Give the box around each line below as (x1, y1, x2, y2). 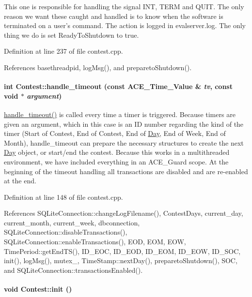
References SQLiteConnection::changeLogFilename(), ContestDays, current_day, (4, 208, 243, 218)
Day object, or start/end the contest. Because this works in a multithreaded (4, 147, 230, 157)
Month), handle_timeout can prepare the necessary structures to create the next (4, 137, 244, 148)
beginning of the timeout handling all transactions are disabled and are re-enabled (4, 166, 248, 176)
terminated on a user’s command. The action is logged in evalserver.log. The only (4, 20, 246, 30)
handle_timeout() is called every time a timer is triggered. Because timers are (4, 109, 236, 119)
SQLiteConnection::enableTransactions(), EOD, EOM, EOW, (4, 237, 186, 247)
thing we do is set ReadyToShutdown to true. (4, 30, 139, 40)
